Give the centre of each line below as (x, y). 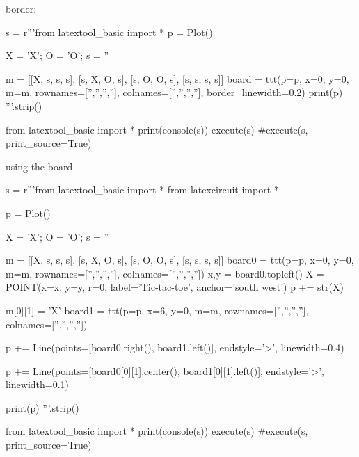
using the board (39, 166)
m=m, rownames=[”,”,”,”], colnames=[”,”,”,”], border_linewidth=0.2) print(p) (174, 92)
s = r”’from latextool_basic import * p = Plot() (109, 32)
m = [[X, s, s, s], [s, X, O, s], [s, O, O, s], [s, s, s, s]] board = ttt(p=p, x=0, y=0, (177, 78)
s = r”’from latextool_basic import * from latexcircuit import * (142, 190)
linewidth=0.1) (38, 384)
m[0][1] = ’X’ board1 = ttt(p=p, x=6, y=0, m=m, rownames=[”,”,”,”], (157, 310)
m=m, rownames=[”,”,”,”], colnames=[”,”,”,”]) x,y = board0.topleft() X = (165, 273)
